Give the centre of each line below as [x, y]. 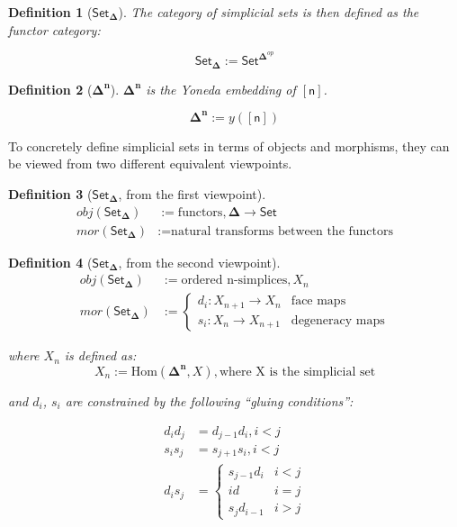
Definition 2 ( [50, 89]
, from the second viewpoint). [199, 262]
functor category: [54, 29]
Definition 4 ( [50, 262]
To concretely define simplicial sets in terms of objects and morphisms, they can [229, 145]
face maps [318, 301]
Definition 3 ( [50, 193]
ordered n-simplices [234, 281]
